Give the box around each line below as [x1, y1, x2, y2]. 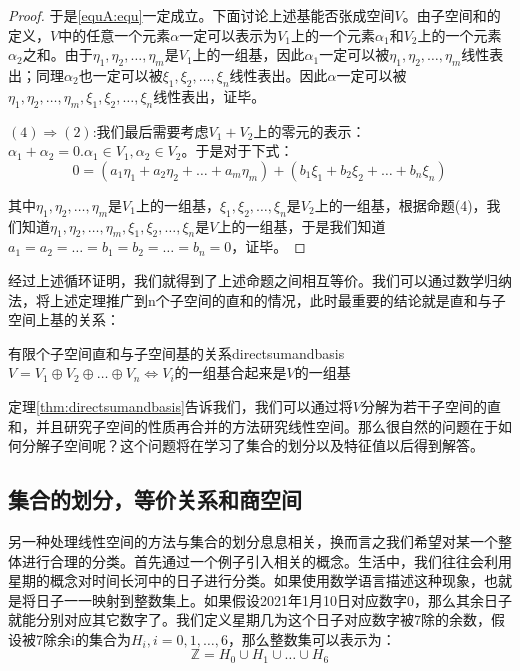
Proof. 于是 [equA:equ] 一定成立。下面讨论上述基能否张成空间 [8, 5, 395, 25]
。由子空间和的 [402, 5, 501, 25]
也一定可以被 [78, 64, 163, 85]
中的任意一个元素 [58, 24, 171, 45]
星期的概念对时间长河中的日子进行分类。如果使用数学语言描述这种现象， [8, 570, 484, 591]
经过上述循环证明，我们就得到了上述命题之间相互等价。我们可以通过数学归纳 [8, 269, 512, 290]
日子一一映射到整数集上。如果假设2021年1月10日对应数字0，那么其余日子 [35, 589, 512, 610]
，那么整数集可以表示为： [227, 628, 396, 649]
